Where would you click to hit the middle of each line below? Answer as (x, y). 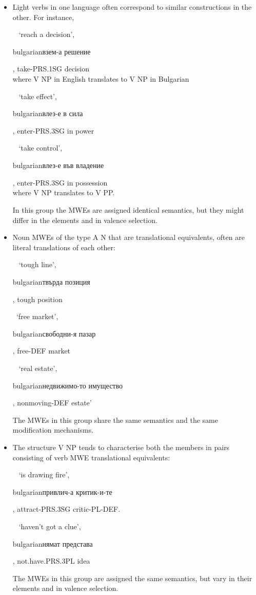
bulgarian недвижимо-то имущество (67, 385)
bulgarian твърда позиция (51, 281)
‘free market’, (37, 316)
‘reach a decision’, (47, 34)
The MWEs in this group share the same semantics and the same (115, 420)
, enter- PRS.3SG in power (53, 130)
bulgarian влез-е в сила (48, 113)
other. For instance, (43, 17)
